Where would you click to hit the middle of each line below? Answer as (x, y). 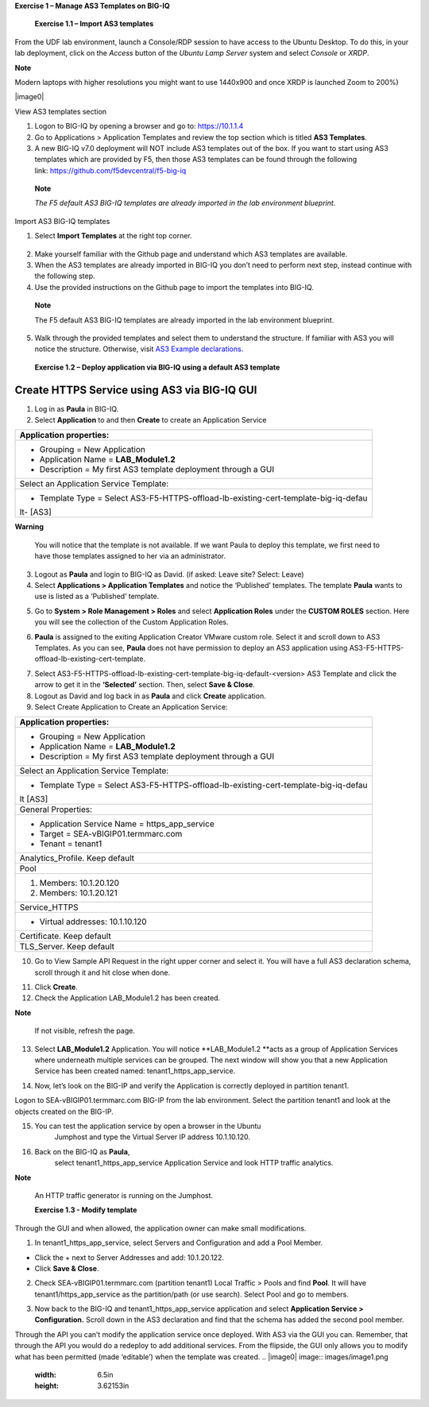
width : (46, 1375)
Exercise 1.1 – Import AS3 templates (94, 24)
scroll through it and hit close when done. (102, 972)
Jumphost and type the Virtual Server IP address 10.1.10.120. (152, 1137)
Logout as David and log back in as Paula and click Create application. (150, 696)
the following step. (65, 276)
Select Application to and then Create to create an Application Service (151, 420)
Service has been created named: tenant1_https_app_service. (135, 1071)
